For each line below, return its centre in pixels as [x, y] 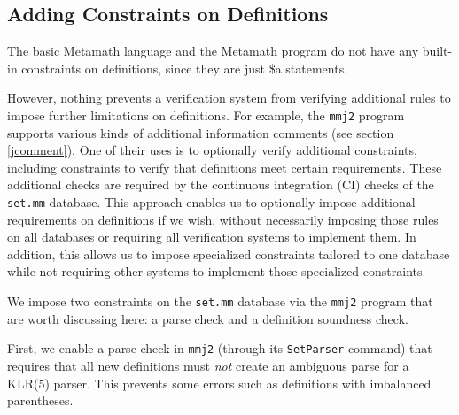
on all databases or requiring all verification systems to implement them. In [212, 237]
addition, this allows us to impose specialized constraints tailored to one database [229, 254]
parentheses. [40, 400]
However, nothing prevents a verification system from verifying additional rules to [229, 98]
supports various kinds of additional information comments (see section [201, 132]
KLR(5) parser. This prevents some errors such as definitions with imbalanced [219, 383]
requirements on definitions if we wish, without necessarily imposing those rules [223, 219]
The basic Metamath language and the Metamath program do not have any [213, 51]
